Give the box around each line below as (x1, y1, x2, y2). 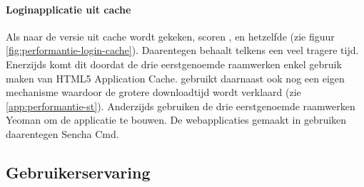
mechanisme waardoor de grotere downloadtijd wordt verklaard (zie (6, 85, 301, 100)
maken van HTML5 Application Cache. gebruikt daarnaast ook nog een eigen (6, 70, 345, 85)
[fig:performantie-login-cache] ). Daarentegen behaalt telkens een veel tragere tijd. (6, 43, 359, 58)
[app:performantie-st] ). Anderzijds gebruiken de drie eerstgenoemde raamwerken (6, 98, 355, 113)
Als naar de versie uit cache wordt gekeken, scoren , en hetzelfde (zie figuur (6, 28, 335, 43)
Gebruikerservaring (6, 161, 151, 183)
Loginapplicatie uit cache (6, 1, 131, 16)
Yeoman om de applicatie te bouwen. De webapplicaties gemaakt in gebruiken (6, 112, 347, 127)
